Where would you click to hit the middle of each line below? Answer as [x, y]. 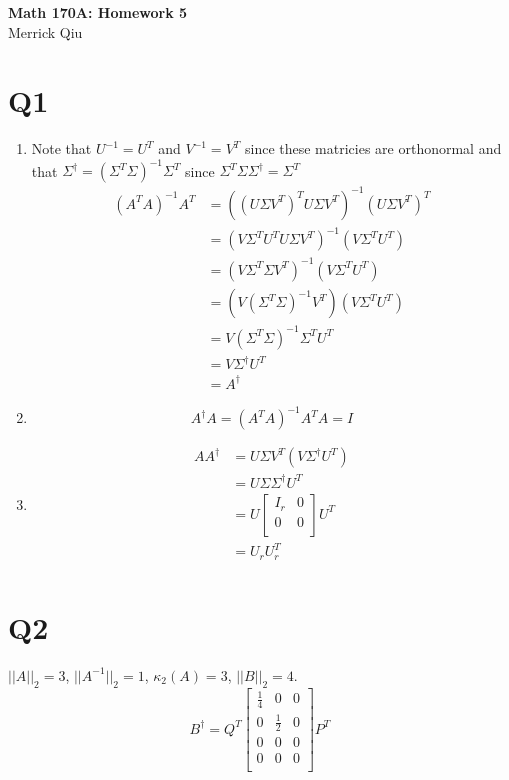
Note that [61, 148]
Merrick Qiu [45, 31]
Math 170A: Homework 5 [98, 12]
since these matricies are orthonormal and [373, 148]
